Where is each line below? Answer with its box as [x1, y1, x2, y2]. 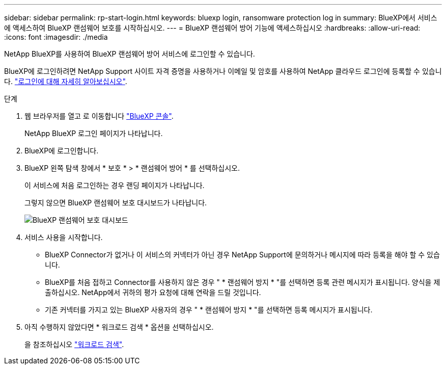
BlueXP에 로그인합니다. [24, 146, 99, 155]
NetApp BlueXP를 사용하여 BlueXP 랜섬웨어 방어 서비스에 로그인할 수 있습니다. [4, 49, 255, 58]
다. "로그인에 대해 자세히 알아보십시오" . [4, 77, 127, 86]
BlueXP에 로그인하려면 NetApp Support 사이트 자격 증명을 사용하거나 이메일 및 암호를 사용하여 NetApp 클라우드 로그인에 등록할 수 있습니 [4, 67, 442, 75]
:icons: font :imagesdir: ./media [4, 33, 108, 41]
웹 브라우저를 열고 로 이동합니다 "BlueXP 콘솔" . [24, 112, 174, 120]
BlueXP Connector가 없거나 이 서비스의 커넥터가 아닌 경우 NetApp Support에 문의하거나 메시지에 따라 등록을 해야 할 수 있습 [45, 250, 440, 259]
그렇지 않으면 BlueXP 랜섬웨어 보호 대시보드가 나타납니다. [24, 198, 207, 207]
